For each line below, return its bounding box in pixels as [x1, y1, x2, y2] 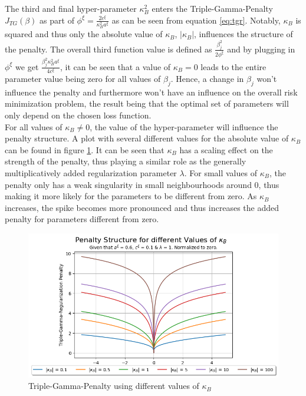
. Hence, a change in [170, 72, 244, 84]
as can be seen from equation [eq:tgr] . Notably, [111, 14, 281, 26]
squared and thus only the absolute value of [5, 28, 163, 40]
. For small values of [184, 166, 257, 179]
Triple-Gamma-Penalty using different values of [28, 379, 199, 392]
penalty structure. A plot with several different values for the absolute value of [5, 132, 289, 144]
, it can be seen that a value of [60, 60, 171, 72]
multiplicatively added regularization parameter [5, 166, 177, 179]
